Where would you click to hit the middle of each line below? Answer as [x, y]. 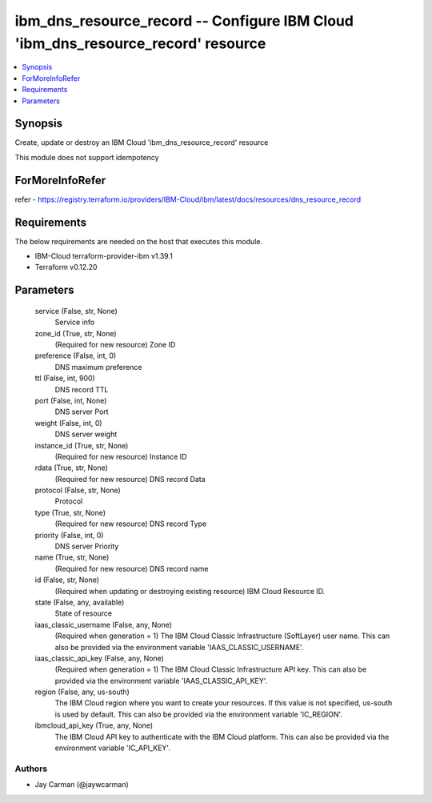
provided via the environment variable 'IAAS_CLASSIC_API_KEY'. [161, 681]
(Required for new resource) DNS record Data [130, 479]
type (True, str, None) [70, 512]
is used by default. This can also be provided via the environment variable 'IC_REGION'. [199, 714]
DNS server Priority [87, 546]
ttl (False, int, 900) [65, 378]
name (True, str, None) [72, 557]
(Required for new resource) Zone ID [115, 344]
